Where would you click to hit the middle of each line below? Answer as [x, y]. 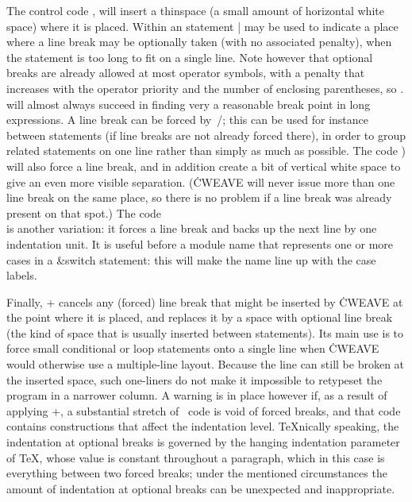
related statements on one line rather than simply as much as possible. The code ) [206, 151]
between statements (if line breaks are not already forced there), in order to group [206, 135]
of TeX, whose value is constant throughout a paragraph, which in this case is [196, 457]
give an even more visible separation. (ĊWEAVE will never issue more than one [201, 181]
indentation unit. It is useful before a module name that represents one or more [200, 243]
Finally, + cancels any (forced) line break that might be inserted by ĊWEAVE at [205, 301]
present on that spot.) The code [84, 212]
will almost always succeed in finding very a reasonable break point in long [189, 104]
